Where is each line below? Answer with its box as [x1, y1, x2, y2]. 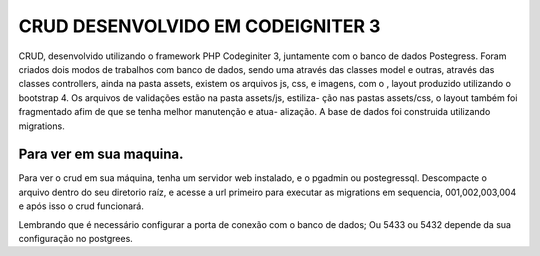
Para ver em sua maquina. [18, 146, 184, 163]
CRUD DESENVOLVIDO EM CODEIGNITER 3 [18, 15, 381, 37]
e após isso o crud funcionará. [18, 200, 144, 212]
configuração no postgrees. [18, 232, 134, 244]
